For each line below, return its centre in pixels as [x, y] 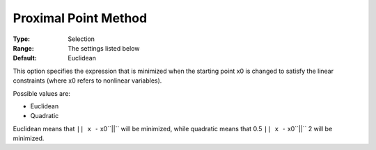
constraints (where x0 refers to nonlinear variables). [87, 81]
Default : [25, 58]
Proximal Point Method [80, 18]
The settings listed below [104, 48]
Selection [81, 39]
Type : [22, 39]
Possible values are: [42, 93]
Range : [23, 48]
